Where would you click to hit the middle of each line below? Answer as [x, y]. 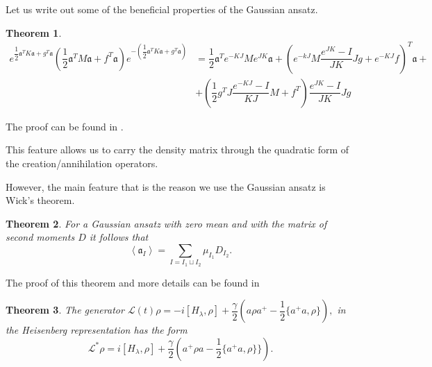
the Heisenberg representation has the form [97, 330]
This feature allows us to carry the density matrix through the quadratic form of [177, 150]
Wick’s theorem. [40, 200]
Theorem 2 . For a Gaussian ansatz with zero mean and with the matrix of [166, 223]
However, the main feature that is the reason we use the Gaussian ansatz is [166, 186]
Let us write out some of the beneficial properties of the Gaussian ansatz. [162, 9]
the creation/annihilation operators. [82, 163]
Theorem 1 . [34, 32]
